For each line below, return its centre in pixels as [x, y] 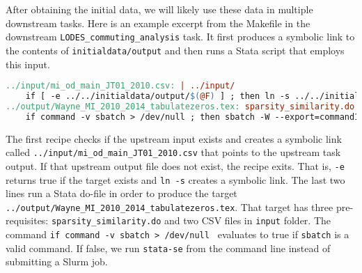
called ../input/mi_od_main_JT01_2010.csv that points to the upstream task [173, 152]
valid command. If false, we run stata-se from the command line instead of [168, 248]
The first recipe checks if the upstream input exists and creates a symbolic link [174, 138]
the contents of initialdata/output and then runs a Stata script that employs [175, 50]
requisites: [27, 220]
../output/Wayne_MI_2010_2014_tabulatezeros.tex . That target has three [170, 206]
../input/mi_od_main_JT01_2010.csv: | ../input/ [120, 86]
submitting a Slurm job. [57, 262]
